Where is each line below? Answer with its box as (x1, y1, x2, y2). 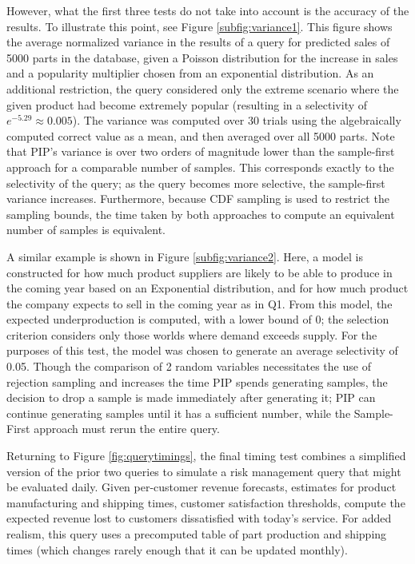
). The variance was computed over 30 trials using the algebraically (72, 112, 401, 129)
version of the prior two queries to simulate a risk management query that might (6, 463, 401, 479)
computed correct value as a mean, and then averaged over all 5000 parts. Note (6, 127, 395, 144)
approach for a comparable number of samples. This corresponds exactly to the (6, 158, 394, 175)
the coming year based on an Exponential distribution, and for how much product (6, 280, 409, 296)
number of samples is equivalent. (6, 221, 166, 238)
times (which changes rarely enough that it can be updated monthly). (6, 541, 348, 558)
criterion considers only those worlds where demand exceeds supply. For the (6, 326, 377, 343)
